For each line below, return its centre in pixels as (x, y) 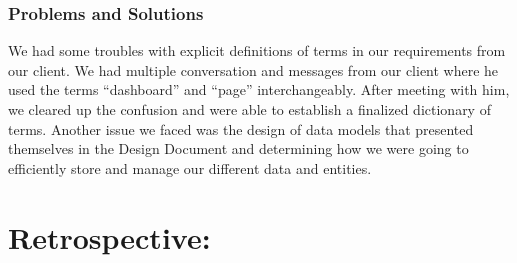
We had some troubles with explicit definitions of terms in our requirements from (257, 50)
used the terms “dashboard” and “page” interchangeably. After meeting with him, (259, 89)
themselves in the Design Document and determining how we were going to (238, 148)
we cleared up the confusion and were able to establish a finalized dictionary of (249, 109)
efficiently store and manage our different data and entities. (190, 167)
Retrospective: (109, 236)
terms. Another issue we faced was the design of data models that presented (241, 128)
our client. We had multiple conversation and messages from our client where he (253, 69)
